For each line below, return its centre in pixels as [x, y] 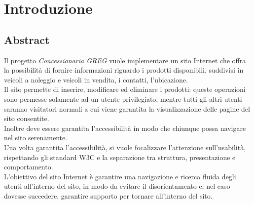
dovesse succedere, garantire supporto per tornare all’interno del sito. [108, 195]
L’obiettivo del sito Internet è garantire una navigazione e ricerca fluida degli [120, 176]
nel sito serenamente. [36, 138]
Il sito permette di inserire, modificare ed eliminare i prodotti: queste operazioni [125, 89]
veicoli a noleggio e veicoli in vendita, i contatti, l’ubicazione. [96, 79]
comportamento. [29, 167]
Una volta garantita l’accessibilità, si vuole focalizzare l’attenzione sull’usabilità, [125, 147]
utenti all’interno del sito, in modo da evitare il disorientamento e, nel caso [117, 186]
